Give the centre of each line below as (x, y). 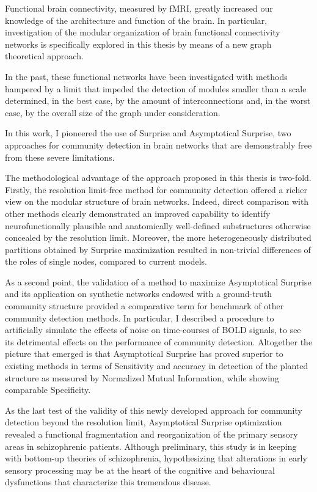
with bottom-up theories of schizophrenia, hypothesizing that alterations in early (156, 458)
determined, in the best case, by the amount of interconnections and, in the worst (158, 101)
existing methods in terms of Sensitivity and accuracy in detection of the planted (157, 366)
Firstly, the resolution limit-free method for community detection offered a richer (156, 189)
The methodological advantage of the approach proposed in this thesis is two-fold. (158, 178)
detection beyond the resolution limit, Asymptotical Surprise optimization (144, 422)
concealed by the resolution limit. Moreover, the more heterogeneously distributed (158, 237)
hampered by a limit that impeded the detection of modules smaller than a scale (156, 88)
